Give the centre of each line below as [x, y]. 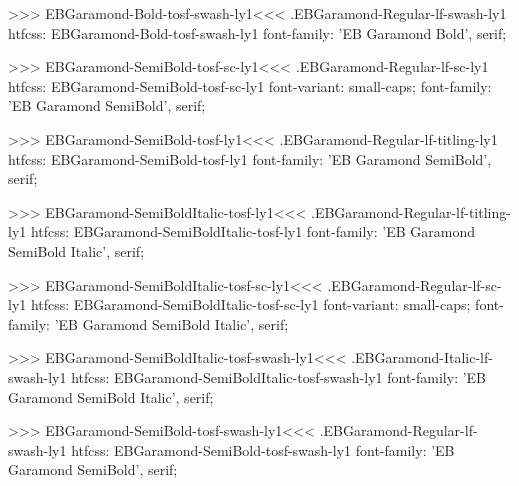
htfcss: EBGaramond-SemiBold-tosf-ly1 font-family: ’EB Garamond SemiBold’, [250, 158]
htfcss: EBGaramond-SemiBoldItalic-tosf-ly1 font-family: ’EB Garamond [253, 231]
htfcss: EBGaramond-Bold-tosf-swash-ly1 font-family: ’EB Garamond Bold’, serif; [257, 32]
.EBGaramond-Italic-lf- [422, 357]
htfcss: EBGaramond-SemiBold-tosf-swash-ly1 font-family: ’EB [263, 449]
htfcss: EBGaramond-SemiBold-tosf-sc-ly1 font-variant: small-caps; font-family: [250, 85]
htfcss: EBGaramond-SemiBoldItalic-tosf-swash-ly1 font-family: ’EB [279, 376]
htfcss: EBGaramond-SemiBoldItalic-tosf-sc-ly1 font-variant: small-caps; [250, 304]
